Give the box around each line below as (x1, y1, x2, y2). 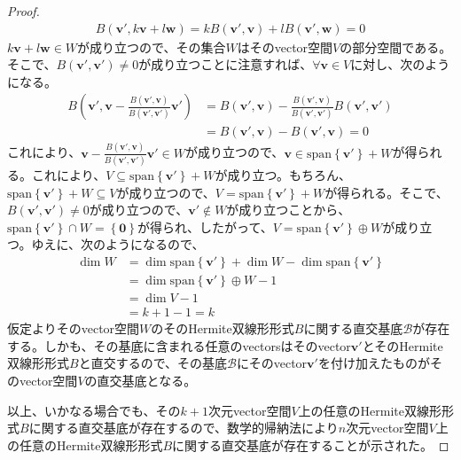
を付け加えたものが (317, 354, 430, 372)
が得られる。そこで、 (324, 183, 449, 201)
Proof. (7, 2, 40, 19)
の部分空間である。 (340, 37, 452, 56)
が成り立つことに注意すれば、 (138, 55, 313, 74)
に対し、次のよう (350, 55, 450, 74)
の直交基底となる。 (84, 370, 197, 389)
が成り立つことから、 (226, 200, 351, 219)
